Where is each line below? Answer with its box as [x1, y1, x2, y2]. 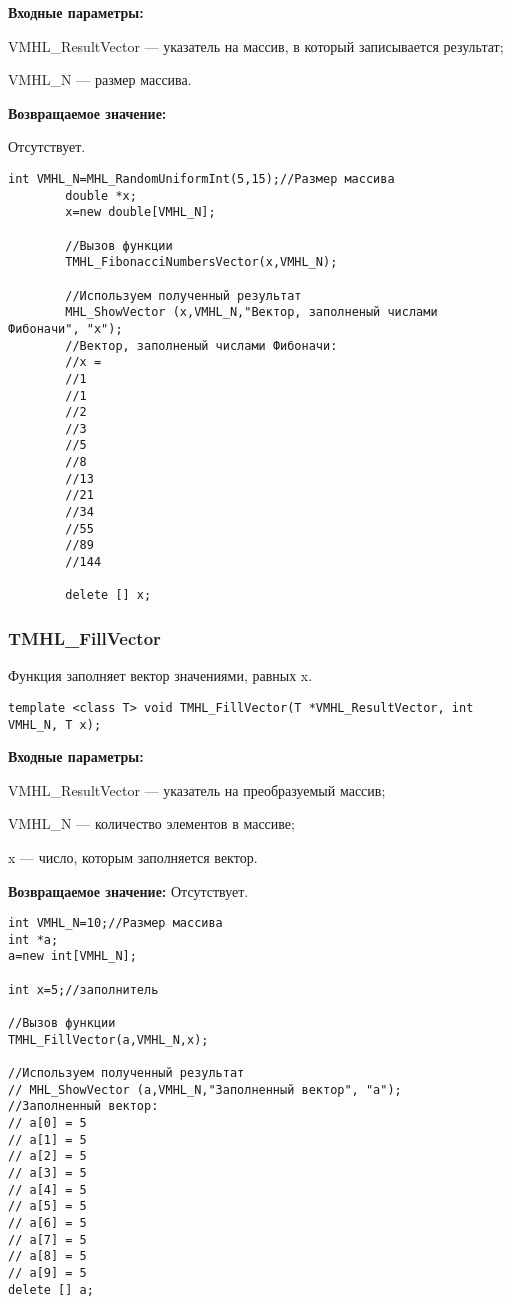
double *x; [65, 188, 137, 203]
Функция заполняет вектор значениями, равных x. [8, 665, 313, 686]
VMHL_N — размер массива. [8, 69, 192, 90]
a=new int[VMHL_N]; [8, 949, 137, 964]
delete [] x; [65, 588, 152, 603]
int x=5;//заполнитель [8, 982, 159, 997]
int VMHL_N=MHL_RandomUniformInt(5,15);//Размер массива [8, 171, 395, 186]
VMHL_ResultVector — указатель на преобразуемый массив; [8, 779, 386, 800]
